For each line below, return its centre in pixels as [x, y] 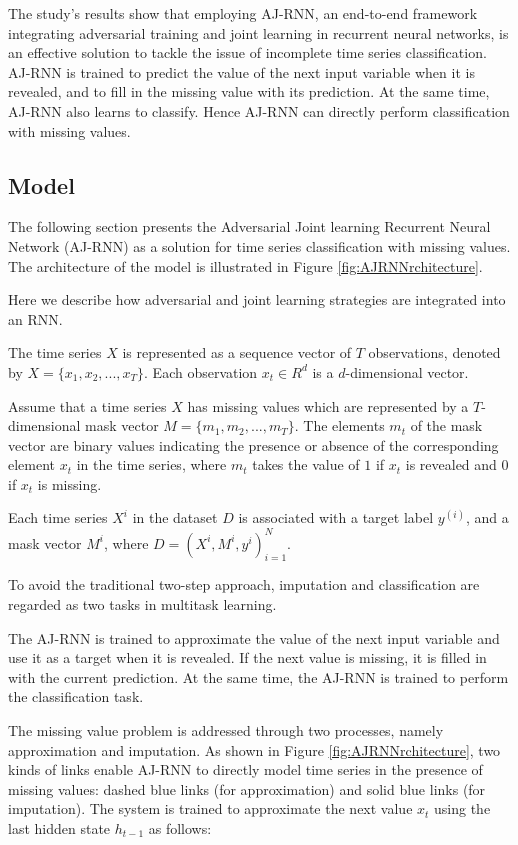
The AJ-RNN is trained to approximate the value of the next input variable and [254, 637]
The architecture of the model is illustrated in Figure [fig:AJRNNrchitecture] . [245, 265]
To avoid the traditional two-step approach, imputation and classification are [244, 584]
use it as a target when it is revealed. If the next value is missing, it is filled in [247, 657]
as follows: [180, 827]
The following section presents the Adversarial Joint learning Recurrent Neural [249, 226]
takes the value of [306, 464]
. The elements [339, 425]
